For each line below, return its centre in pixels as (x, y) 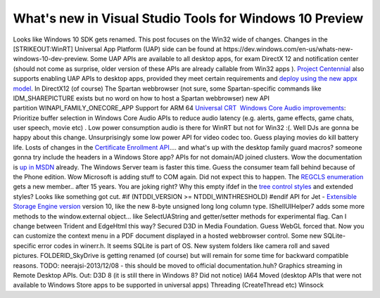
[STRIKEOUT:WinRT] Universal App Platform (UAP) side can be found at (117, 48)
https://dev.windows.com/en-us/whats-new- (288, 48)
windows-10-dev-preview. (51, 59)
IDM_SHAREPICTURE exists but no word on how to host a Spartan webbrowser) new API (141, 98)
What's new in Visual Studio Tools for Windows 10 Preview (188, 18)
